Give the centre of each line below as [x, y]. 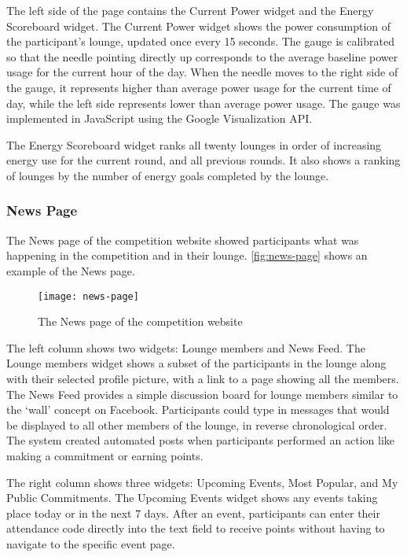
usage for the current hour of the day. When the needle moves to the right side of [202, 72]
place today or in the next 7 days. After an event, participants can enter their [193, 513]
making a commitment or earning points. [105, 455]
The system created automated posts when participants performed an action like [201, 440]
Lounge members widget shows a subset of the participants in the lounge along [196, 363]
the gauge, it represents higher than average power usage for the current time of [199, 87]
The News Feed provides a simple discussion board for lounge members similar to [202, 394]
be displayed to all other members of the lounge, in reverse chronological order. [197, 424]
